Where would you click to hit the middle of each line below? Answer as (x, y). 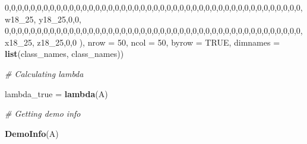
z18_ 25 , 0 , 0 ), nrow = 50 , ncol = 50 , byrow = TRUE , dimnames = (159, 42)
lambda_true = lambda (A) (56, 93)
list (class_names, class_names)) (64, 54)
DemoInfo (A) (32, 133)
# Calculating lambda (44, 73)
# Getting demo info (43, 113)
